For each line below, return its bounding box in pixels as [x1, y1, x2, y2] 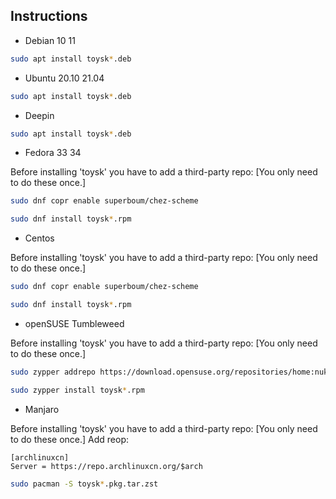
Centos [24, 232, 55, 244]
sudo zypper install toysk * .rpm [10, 385, 145, 395]
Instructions [10, 8, 88, 25]
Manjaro [24, 403, 60, 415]
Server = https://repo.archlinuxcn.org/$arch [10, 461, 203, 471]
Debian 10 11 [24, 34, 76, 46]
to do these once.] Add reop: [10, 433, 130, 445]
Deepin [24, 109, 55, 121]
